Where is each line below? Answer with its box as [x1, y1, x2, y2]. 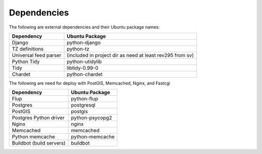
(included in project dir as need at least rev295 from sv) [66, 52, 194, 58]
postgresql [71, 102, 96, 109]
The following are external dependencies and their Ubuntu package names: [9, 24, 160, 30]
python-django [66, 39, 101, 46]
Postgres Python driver [12, 114, 65, 121]
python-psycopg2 [71, 114, 113, 121]
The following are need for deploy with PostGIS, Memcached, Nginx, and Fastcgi [9, 80, 170, 86]
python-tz [66, 45, 90, 52]
